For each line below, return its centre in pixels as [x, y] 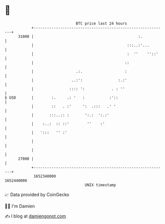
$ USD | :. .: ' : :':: [62, 98]
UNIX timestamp [100, 185]
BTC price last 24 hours [101, 23]
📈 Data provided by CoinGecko [37, 195]
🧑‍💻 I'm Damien [20, 206]
